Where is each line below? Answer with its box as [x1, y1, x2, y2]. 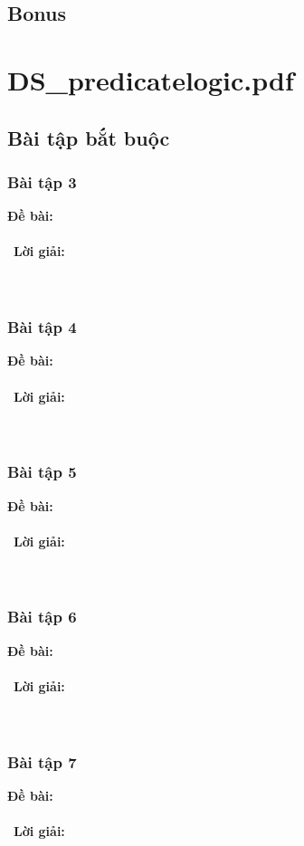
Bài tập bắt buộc [7, 123, 170, 151]
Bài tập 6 [7, 605, 77, 628]
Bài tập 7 [7, 750, 77, 773]
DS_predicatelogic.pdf [7, 61, 294, 98]
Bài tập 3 [7, 170, 77, 193]
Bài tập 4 [7, 316, 77, 338]
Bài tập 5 [7, 461, 77, 483]
